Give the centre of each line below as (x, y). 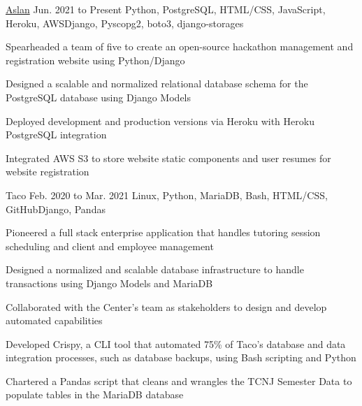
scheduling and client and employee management (110, 246)
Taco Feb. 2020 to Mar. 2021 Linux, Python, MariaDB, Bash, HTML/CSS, (167, 195)
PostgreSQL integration (56, 135)
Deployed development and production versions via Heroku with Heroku (160, 121)
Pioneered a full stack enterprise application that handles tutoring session (163, 232)
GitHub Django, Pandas (56, 209)
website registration (48, 172)
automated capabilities (54, 320)
